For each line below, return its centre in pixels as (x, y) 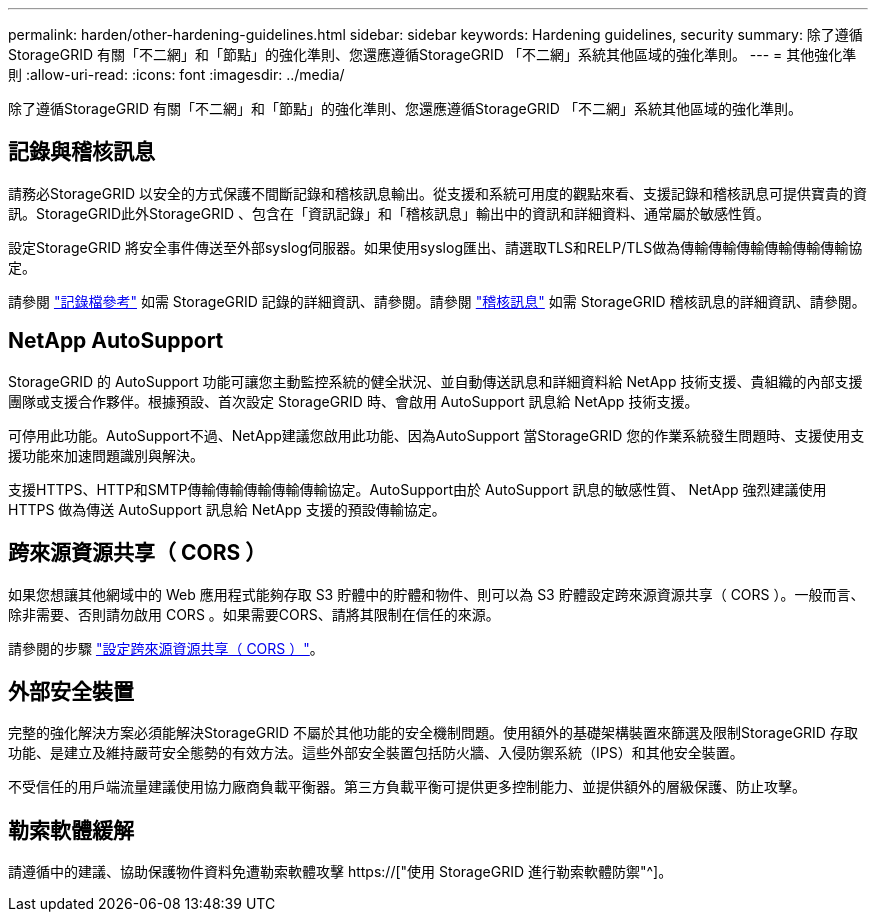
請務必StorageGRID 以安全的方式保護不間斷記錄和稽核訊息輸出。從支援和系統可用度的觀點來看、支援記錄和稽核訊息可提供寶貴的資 (437, 193)
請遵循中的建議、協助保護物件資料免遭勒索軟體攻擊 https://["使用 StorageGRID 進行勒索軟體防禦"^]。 (340, 872)
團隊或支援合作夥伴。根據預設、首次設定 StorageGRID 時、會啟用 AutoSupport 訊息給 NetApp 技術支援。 (353, 401)
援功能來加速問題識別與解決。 (106, 455)
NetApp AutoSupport (116, 341)
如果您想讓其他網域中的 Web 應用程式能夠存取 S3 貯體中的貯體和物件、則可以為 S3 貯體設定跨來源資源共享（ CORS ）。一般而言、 (436, 594)
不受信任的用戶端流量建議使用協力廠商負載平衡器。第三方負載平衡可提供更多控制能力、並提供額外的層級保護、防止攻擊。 (407, 787)
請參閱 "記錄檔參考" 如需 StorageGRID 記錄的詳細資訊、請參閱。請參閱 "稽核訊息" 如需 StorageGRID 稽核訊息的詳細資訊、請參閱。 (437, 301)
